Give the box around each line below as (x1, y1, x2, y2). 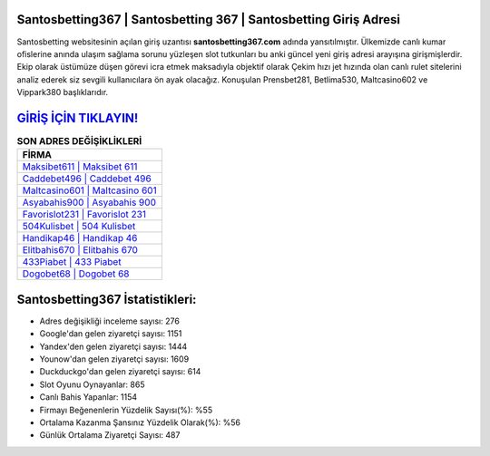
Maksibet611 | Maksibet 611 (22, 160, 138, 173)
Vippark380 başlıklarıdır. (16, 87, 109, 98)
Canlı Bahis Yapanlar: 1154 (39, 392, 138, 403)
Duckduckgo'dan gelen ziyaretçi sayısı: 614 (39, 366, 201, 377)
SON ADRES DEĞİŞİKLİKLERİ (16, 135, 142, 148)
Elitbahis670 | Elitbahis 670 (22, 244, 138, 257)
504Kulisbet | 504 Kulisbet (22, 220, 136, 233)
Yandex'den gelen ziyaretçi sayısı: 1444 (39, 341, 188, 352)
